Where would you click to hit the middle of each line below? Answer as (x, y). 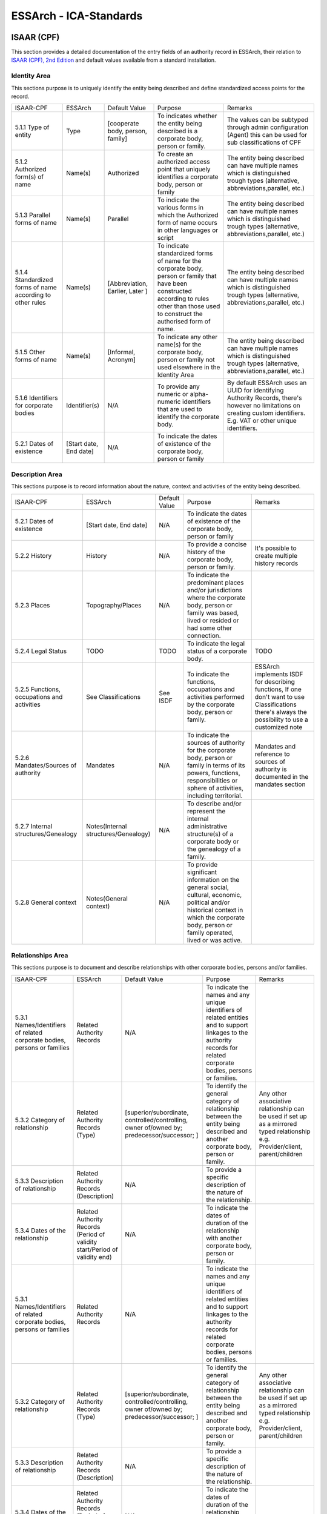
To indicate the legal (216, 643)
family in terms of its (216, 765)
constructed (174, 291)
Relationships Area (40, 955)
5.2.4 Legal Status (41, 651)
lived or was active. (214, 940)
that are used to (180, 409)
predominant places (215, 583)
